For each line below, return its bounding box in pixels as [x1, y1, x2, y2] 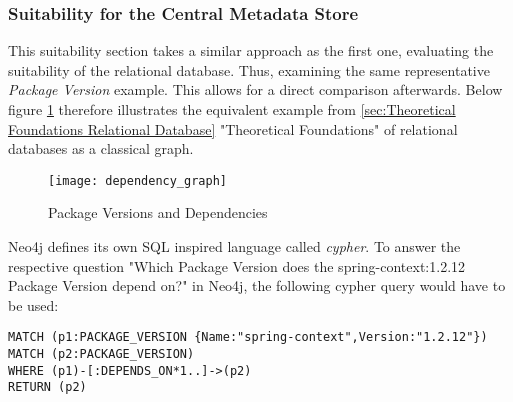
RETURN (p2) [8, 380, 87, 395]
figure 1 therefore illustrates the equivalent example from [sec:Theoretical [8, 99, 456, 119]
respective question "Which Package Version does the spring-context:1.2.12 [8, 255, 466, 276]
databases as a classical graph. [8, 138, 194, 159]
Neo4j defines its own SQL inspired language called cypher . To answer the [8, 236, 461, 257]
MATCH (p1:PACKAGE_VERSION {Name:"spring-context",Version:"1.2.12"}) [8, 330, 488, 345]
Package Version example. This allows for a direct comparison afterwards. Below [8, 79, 503, 100]
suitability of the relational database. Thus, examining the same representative [8, 59, 490, 80]
